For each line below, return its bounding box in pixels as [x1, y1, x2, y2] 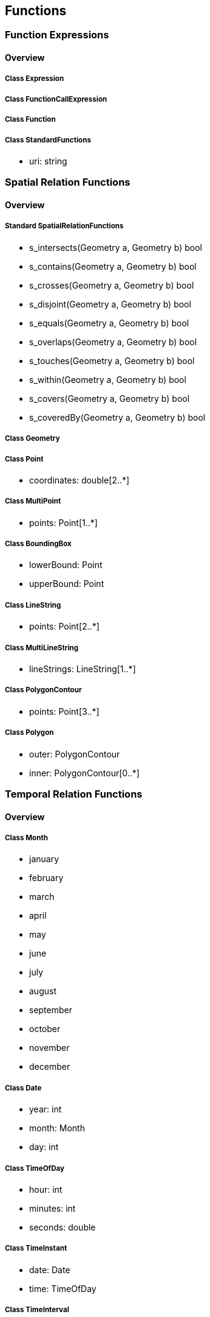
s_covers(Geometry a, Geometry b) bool [29, 393, 190, 404]
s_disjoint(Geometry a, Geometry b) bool [29, 298, 191, 309]
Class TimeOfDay [5, 1164, 65, 1173]
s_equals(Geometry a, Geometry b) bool [29, 317, 189, 328]
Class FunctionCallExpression [5, 94, 107, 104]
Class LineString [5, 600, 61, 609]
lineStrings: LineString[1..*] [29, 664, 136, 675]
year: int [29, 1104, 62, 1115]
